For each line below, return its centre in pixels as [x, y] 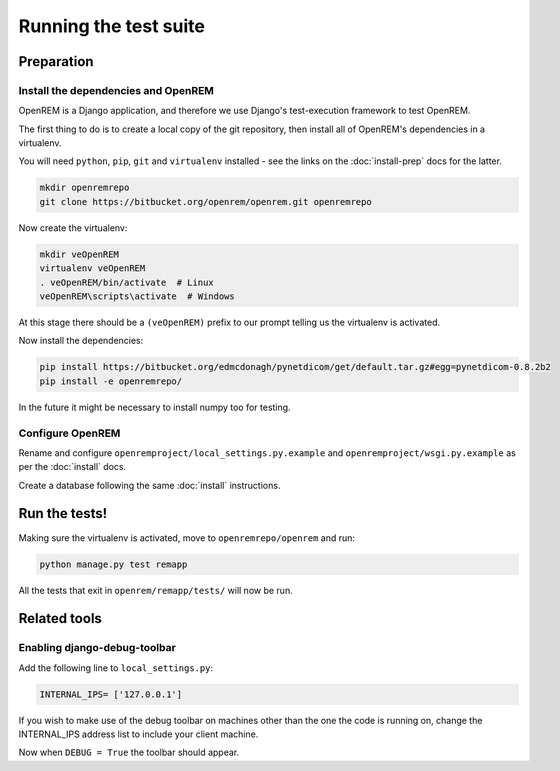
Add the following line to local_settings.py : [116, 667]
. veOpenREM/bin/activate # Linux [126, 282]
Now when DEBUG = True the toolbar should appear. [129, 752]
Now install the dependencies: [81, 341]
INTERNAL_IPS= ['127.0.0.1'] [111, 694]
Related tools [60, 618]
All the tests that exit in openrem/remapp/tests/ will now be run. [156, 590]
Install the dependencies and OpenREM [116, 90]
